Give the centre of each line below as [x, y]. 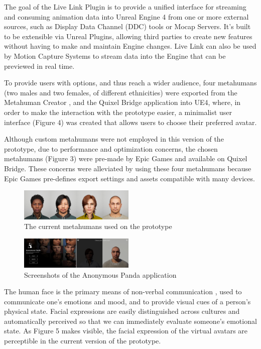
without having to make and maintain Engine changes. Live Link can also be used [130, 46]
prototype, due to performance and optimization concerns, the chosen [111, 148]
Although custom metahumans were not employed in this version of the [114, 139]
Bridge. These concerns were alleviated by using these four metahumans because [128, 168]
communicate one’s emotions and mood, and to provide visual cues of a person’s [127, 301]
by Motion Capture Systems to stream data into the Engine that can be [115, 55]
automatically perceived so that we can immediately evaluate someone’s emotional [130, 321]
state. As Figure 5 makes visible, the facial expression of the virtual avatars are [126, 331]
